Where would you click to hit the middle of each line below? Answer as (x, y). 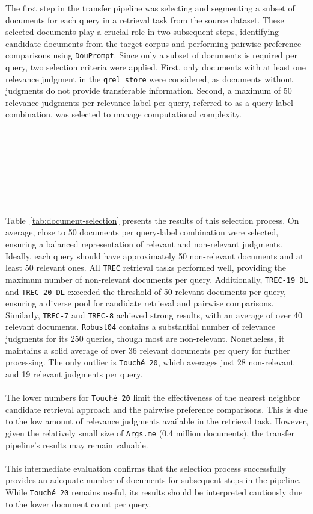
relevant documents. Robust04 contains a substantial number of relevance (141, 327)
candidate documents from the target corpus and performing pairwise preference (153, 43)
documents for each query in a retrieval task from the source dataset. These (145, 20)
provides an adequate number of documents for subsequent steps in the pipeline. (153, 480)
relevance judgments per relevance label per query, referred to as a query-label (149, 102)
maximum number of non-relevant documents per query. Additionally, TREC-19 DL (157, 279)
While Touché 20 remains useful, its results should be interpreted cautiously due (154, 491)
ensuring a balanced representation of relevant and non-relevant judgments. (144, 244)
